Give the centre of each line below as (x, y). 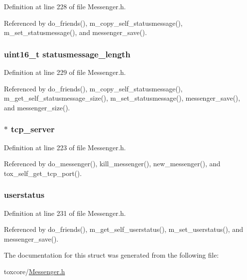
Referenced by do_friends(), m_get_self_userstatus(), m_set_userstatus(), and (123, 229)
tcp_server (33, 129)
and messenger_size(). (37, 107)
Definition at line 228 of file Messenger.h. (65, 6)
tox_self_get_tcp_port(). (43, 173)
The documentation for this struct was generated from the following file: (111, 255)
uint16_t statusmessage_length (67, 54)
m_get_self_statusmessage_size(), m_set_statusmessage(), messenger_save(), (122, 98)
